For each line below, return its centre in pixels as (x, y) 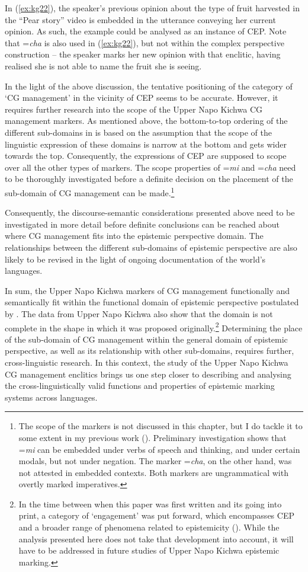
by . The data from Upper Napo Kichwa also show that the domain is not (139, 313)
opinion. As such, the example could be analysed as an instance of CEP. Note (146, 31)
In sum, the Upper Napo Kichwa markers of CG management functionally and (147, 290)
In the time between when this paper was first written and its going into (150, 504)
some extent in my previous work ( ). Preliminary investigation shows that (153, 437)
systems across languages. (51, 397)
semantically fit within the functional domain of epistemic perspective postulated (152, 302)
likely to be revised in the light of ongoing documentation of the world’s (135, 259)
